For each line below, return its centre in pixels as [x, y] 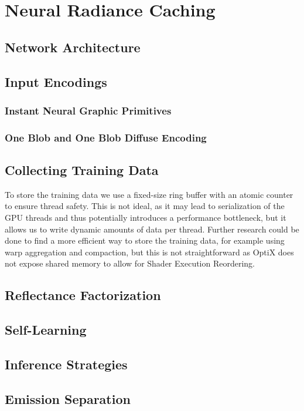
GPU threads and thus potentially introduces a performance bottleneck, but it [146, 218]
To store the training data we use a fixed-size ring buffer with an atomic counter [149, 194]
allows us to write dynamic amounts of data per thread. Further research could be [152, 229]
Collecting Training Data [82, 170]
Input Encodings [56, 81]
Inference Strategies [66, 364]
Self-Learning [46, 330]
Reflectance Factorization [83, 295]
